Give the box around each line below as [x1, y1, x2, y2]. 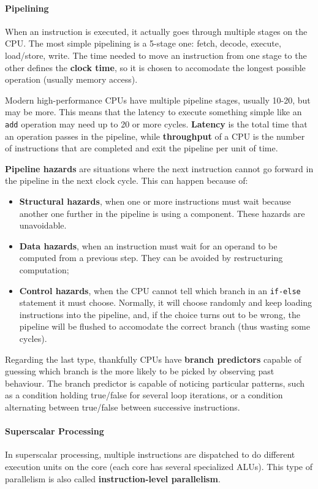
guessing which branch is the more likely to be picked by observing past [5, 365, 274, 377]
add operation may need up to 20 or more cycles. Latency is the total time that [5, 117, 308, 130]
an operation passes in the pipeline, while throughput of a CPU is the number [5, 129, 305, 142]
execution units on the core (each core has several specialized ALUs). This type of [5, 460, 312, 472]
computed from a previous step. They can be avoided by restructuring [19, 251, 283, 264]
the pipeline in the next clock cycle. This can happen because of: [5, 174, 248, 187]
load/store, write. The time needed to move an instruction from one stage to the [5, 48, 307, 61]
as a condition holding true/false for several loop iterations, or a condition [5, 389, 283, 401]
